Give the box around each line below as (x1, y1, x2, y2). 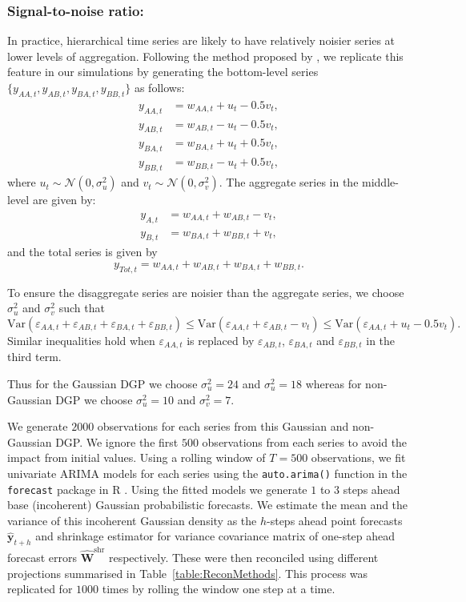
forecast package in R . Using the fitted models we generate (7, 480, 307, 497)
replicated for (7, 580, 73, 597)
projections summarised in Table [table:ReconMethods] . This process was (7, 564, 368, 581)
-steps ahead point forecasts (267, 512, 403, 528)
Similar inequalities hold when (7, 331, 155, 348)
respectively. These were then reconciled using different (108, 548, 379, 565)
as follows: (134, 79, 185, 95)
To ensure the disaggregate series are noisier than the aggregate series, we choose (7, 283, 404, 300)
